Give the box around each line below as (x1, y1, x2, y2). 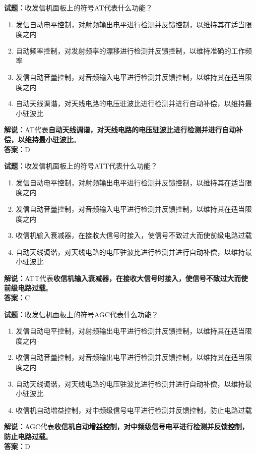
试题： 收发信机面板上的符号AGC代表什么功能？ (4, 309, 159, 319)
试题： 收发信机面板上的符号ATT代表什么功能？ (4, 161, 158, 171)
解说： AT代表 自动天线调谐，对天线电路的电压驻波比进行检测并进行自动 (4, 124, 236, 135)
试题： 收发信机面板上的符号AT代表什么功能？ (4, 2, 153, 12)
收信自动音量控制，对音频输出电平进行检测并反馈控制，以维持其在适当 (15, 352, 245, 362)
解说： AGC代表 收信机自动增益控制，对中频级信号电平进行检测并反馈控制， (4, 421, 249, 432)
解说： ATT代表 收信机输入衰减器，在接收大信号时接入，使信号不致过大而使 (4, 273, 248, 283)
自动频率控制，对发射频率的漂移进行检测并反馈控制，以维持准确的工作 (15, 45, 245, 56)
